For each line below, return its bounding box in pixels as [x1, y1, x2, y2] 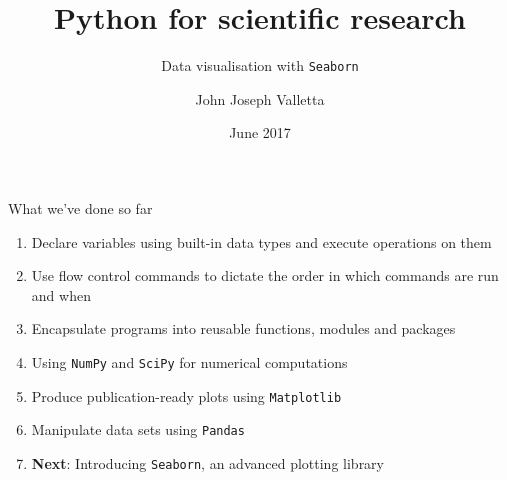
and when [31, 284, 91, 305]
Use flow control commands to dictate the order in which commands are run [31, 265, 499, 286]
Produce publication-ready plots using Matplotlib [31, 385, 342, 406]
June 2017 [229, 122, 291, 143]
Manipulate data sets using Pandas [31, 419, 245, 440]
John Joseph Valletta [195, 88, 325, 109]
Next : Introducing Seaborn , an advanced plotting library [31, 452, 385, 473]
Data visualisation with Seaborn [161, 55, 359, 76]
